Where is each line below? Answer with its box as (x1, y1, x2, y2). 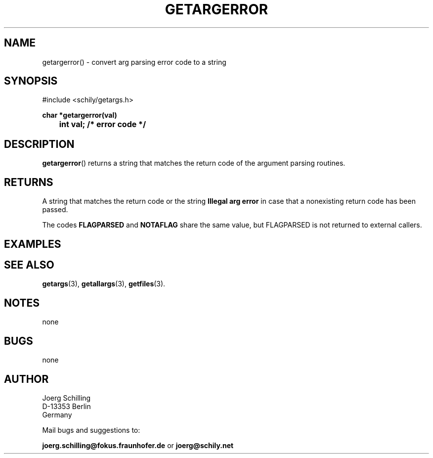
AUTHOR (4, 372, 49, 385)
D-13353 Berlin (42, 402, 91, 411)
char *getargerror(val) (42, 111, 117, 120)
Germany (42, 410, 72, 419)
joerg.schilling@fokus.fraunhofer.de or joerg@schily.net (42, 441, 234, 450)
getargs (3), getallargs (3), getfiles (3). (42, 279, 166, 288)
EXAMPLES (4, 237, 61, 250)
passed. (42, 205, 68, 214)
